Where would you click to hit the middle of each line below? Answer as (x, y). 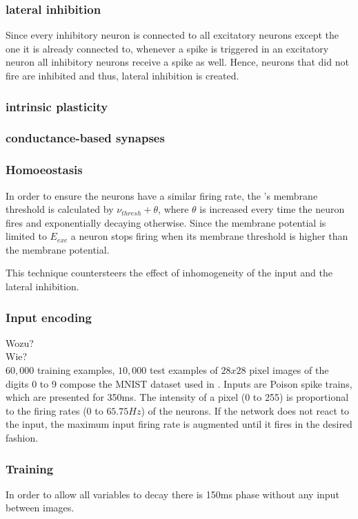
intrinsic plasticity (57, 106)
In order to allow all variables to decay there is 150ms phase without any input (172, 494)
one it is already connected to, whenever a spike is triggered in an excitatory (167, 48)
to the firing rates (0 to (54, 410)
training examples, (76, 370)
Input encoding (49, 317)
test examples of (183, 370)
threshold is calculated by (60, 209)
